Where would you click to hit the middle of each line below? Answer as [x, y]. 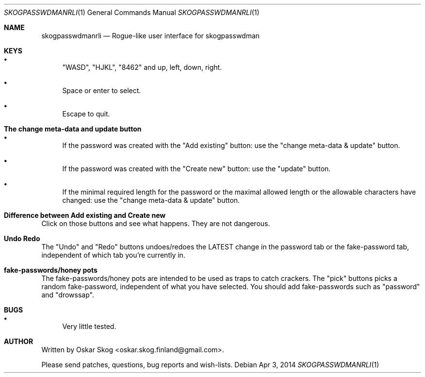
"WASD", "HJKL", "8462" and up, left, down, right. [142, 67]
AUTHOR [19, 341]
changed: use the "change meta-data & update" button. [151, 200]
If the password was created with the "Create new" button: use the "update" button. [196, 169]
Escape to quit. [86, 114]
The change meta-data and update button [73, 129]
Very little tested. [89, 326]
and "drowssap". [68, 295]
